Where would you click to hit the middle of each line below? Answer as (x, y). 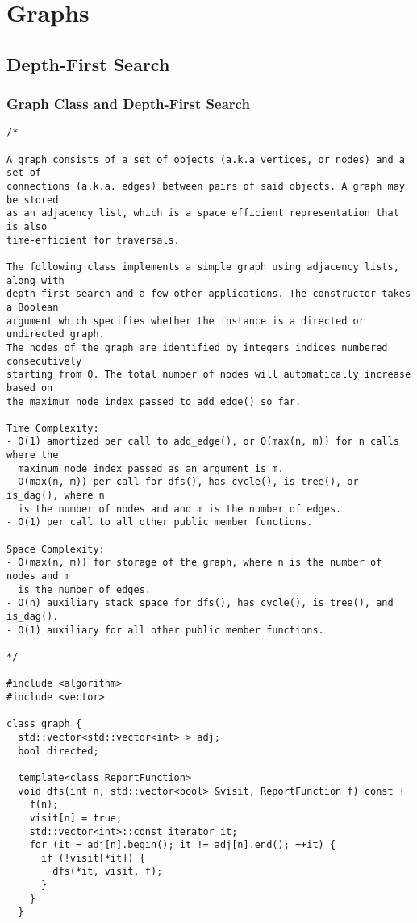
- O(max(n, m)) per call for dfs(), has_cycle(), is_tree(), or (183, 482)
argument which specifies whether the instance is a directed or (186, 321)
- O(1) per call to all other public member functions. (160, 522)
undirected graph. (56, 334)
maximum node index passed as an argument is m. (151, 468)
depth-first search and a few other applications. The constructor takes (209, 294)
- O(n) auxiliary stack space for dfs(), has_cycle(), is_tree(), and (200, 603)
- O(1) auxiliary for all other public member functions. (165, 630)
